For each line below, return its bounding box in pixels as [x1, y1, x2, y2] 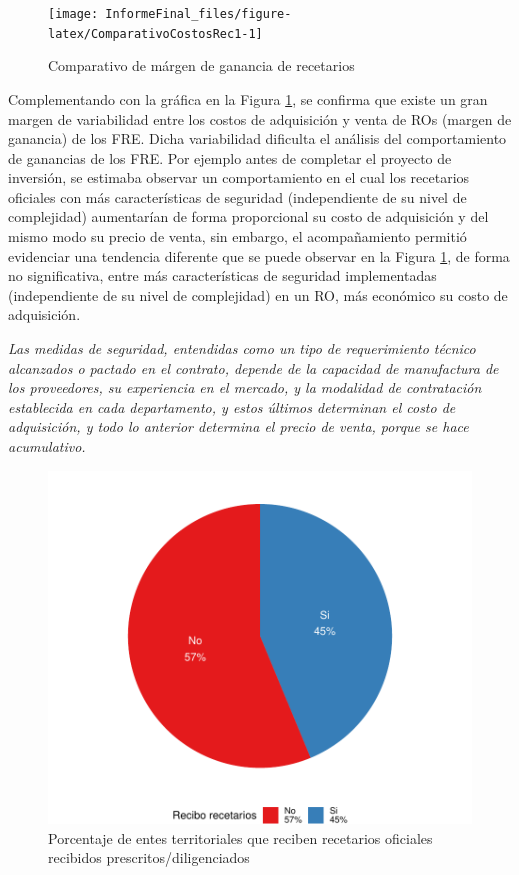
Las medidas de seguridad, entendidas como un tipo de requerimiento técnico [8, 338, 476, 359]
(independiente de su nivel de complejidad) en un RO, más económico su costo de [8, 284, 508, 305]
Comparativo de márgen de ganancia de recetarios [48, 55, 355, 76]
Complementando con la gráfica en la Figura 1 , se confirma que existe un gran [8, 88, 488, 109]
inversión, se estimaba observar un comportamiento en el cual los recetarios [8, 167, 470, 188]
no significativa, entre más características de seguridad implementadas [8, 265, 437, 286]
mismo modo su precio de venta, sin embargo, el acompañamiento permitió [8, 226, 467, 247]
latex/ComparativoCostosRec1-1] [48, 26, 263, 41]
